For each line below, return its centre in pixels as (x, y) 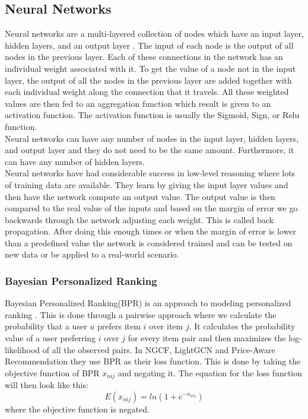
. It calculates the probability (242, 326)
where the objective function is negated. (77, 409)
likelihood (23, 349)
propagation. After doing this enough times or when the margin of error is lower (150, 231)
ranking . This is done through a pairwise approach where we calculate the (141, 314)
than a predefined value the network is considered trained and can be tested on (149, 242)
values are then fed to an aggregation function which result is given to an (138, 103)
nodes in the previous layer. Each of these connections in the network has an (144, 57)
